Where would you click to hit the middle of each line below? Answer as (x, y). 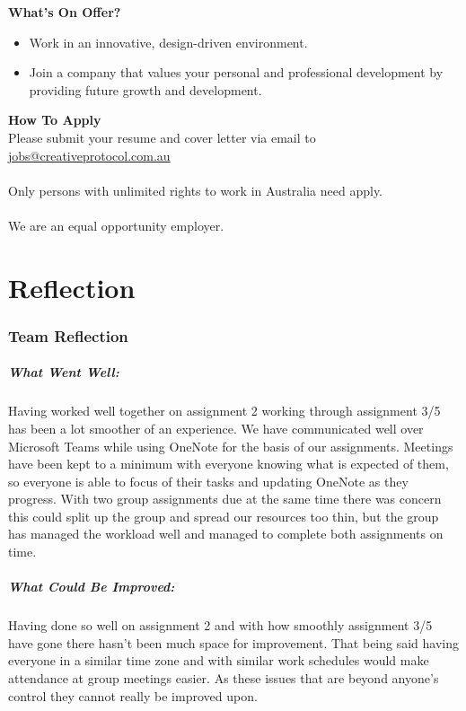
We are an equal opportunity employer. (116, 225)
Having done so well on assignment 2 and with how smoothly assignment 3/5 (220, 625)
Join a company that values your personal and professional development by (236, 72)
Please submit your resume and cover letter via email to (162, 137)
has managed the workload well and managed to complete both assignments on (226, 534)
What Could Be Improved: (92, 587)
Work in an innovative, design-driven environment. (168, 42)
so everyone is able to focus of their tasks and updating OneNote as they (208, 481)
